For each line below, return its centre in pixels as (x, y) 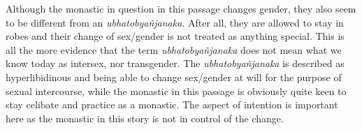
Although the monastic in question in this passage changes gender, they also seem (181, 8)
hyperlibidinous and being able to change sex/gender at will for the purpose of (174, 77)
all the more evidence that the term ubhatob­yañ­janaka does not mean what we (174, 49)
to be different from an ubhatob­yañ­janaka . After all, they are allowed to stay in (175, 22)
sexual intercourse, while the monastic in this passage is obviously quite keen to (176, 91)
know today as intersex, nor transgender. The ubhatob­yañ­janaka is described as (175, 63)
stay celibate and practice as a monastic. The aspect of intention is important (172, 104)
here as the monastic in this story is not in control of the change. (145, 118)
